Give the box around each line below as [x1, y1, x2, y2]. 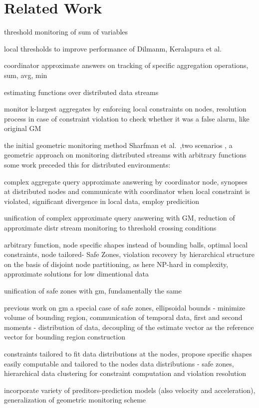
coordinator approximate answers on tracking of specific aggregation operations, [4, 60, 249, 70]
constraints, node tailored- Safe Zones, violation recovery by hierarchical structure [4, 249, 255, 259]
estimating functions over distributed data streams [4, 86, 159, 97]
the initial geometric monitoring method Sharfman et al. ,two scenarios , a [4, 139, 233, 150]
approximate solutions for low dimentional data [4, 268, 149, 279]
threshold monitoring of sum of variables [4, 26, 128, 37]
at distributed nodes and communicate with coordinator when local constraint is [4, 186, 250, 196]
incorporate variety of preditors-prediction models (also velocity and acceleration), [4, 384, 256, 395]
